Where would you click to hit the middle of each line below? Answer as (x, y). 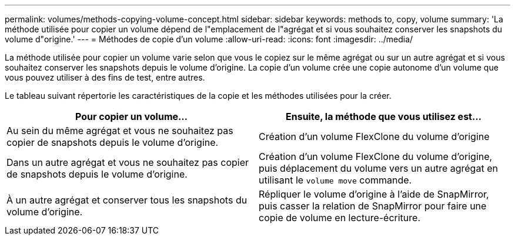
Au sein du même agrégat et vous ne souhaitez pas (120, 131)
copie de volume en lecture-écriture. (340, 218)
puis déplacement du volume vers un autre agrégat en (378, 168)
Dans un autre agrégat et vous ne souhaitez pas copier (128, 162)
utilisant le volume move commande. (335, 180)
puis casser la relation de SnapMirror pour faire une (373, 206)
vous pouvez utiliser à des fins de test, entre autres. (105, 77)
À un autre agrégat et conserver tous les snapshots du (127, 200)
